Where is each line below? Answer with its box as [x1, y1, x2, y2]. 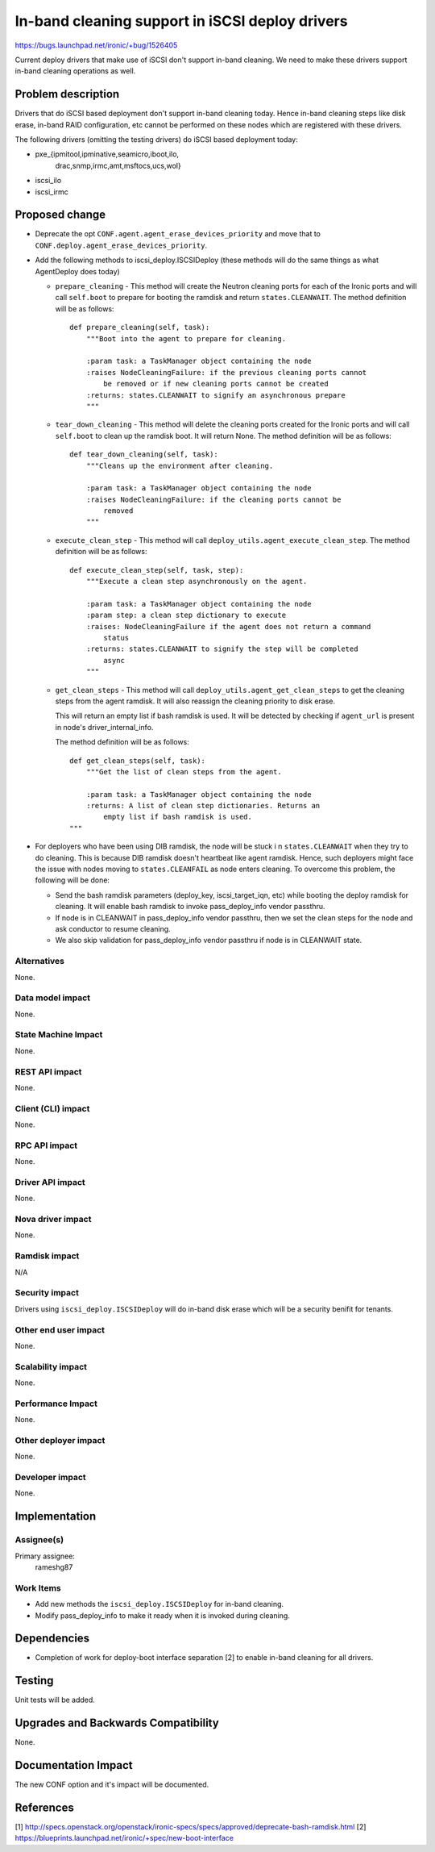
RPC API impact [14, 1140, 78, 1151]
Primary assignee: [14, 1551, 76, 1561]
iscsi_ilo [35, 176, 62, 186]
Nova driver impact [14, 1214, 92, 1225]
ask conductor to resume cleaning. [55, 924, 171, 933]
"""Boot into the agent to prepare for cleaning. [85, 334, 286, 343]
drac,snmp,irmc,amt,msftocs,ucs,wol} [55, 161, 181, 170]
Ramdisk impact [14, 1250, 80, 1262]
